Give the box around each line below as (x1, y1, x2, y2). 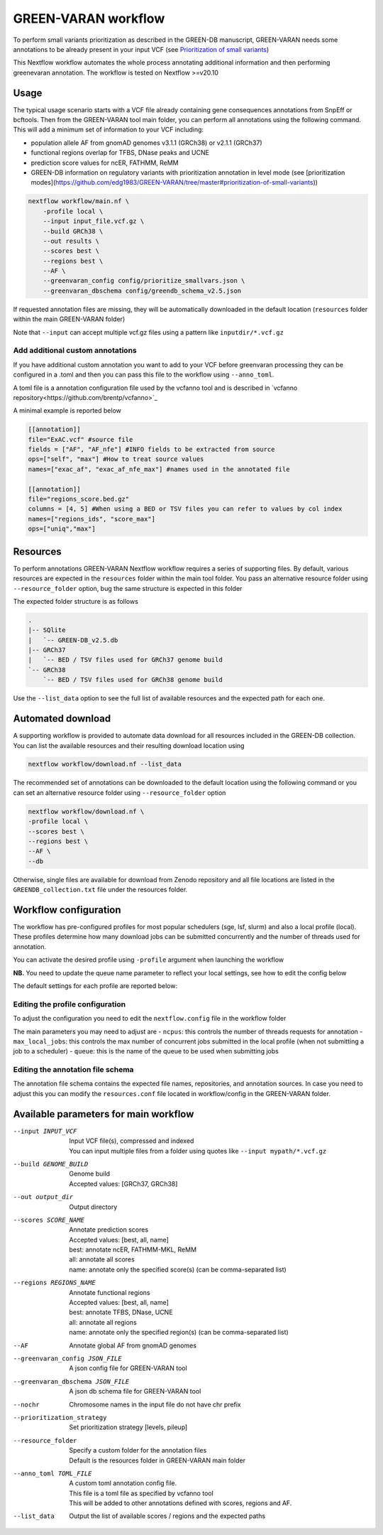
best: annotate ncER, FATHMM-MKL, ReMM (69, 1245, 197, 1254)
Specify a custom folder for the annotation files (69, 1446, 207, 1455)
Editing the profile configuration (13, 999, 126, 1009)
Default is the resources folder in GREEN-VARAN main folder (69, 1456, 246, 1465)
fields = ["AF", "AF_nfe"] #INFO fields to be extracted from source (28, 445, 275, 454)
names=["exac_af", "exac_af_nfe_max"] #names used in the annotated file (28, 465, 290, 473)
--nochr (13, 1400, 40, 1409)
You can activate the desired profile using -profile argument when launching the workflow (13, 955, 284, 964)
